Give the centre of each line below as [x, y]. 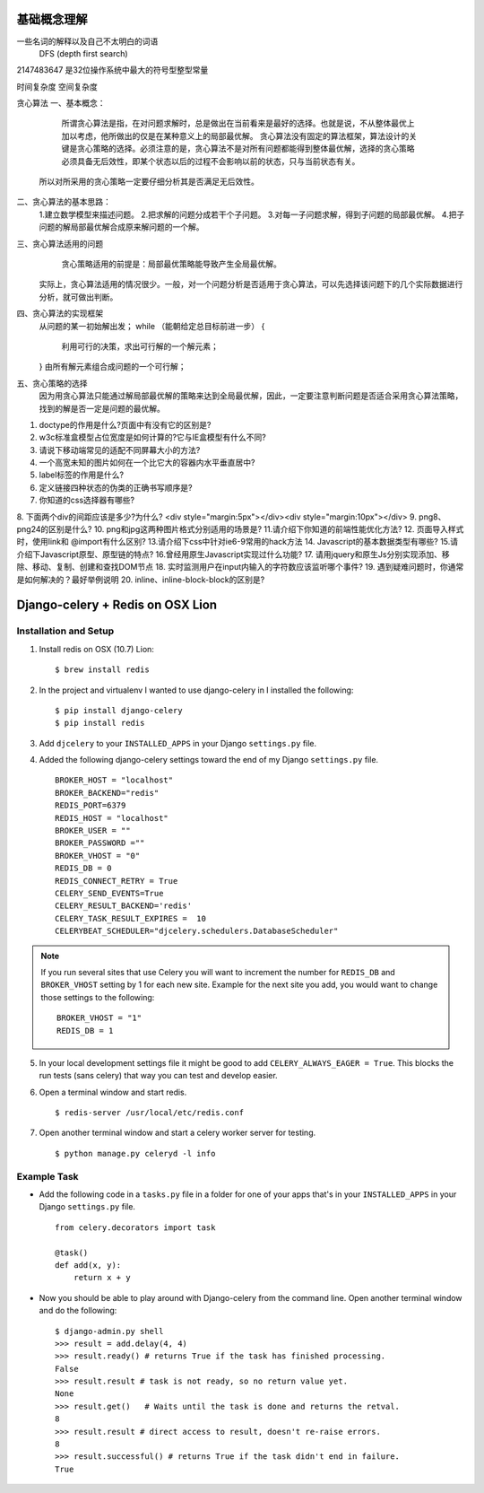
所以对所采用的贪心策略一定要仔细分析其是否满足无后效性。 [149, 182]
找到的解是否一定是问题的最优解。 [102, 408]
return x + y [102, 1278]
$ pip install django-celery [119, 710]
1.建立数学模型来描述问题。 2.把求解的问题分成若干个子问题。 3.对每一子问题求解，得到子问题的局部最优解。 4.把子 [252, 214]
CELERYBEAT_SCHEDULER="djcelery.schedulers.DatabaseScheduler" [197, 931]
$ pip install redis [100, 723]
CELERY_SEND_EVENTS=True [109, 893]
